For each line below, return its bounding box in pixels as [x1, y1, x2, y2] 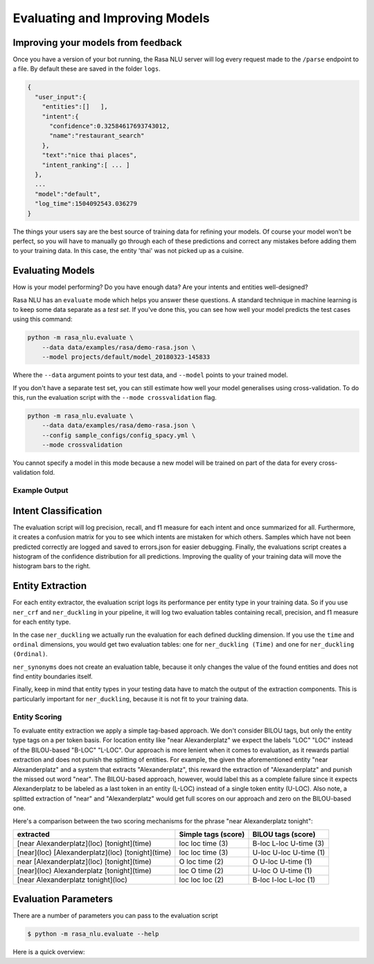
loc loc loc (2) [179, 875, 224, 884]
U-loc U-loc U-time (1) [252, 848, 326, 857]
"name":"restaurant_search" [49, 132, 145, 140]
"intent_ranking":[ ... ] [42, 161, 130, 169]
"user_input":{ [35, 93, 87, 100]
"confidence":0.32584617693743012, [49, 122, 170, 130]
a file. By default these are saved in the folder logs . [12, 64, 161, 73]
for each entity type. [12, 617, 71, 626]
